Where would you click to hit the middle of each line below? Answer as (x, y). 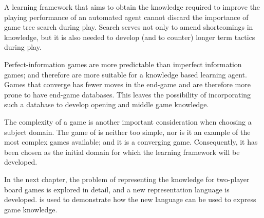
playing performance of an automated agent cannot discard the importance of (126, 17)
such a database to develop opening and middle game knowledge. (107, 104)
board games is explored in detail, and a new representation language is (117, 189)
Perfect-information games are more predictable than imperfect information (123, 64)
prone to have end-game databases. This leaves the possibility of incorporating (128, 94)
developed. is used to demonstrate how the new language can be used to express (130, 199)
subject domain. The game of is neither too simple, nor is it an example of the (127, 132)
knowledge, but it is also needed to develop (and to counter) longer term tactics (130, 37)
